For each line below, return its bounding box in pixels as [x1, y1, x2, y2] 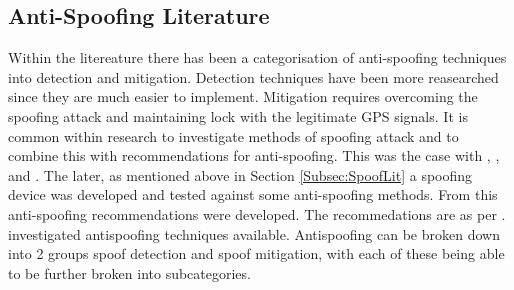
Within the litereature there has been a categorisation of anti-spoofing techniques [8, 47, 507, 68]
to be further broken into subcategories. [8, 262, 251, 283]
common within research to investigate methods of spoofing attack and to [8, 125, 459, 146]
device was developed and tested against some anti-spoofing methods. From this [8, 184, 498, 205]
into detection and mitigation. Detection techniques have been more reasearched [8, 66, 499, 87]
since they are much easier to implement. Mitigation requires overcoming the [8, 86, 478, 107]
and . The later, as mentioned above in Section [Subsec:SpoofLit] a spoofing [8, 164, 473, 185]
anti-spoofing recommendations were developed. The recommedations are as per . [8, 203, 506, 224]
